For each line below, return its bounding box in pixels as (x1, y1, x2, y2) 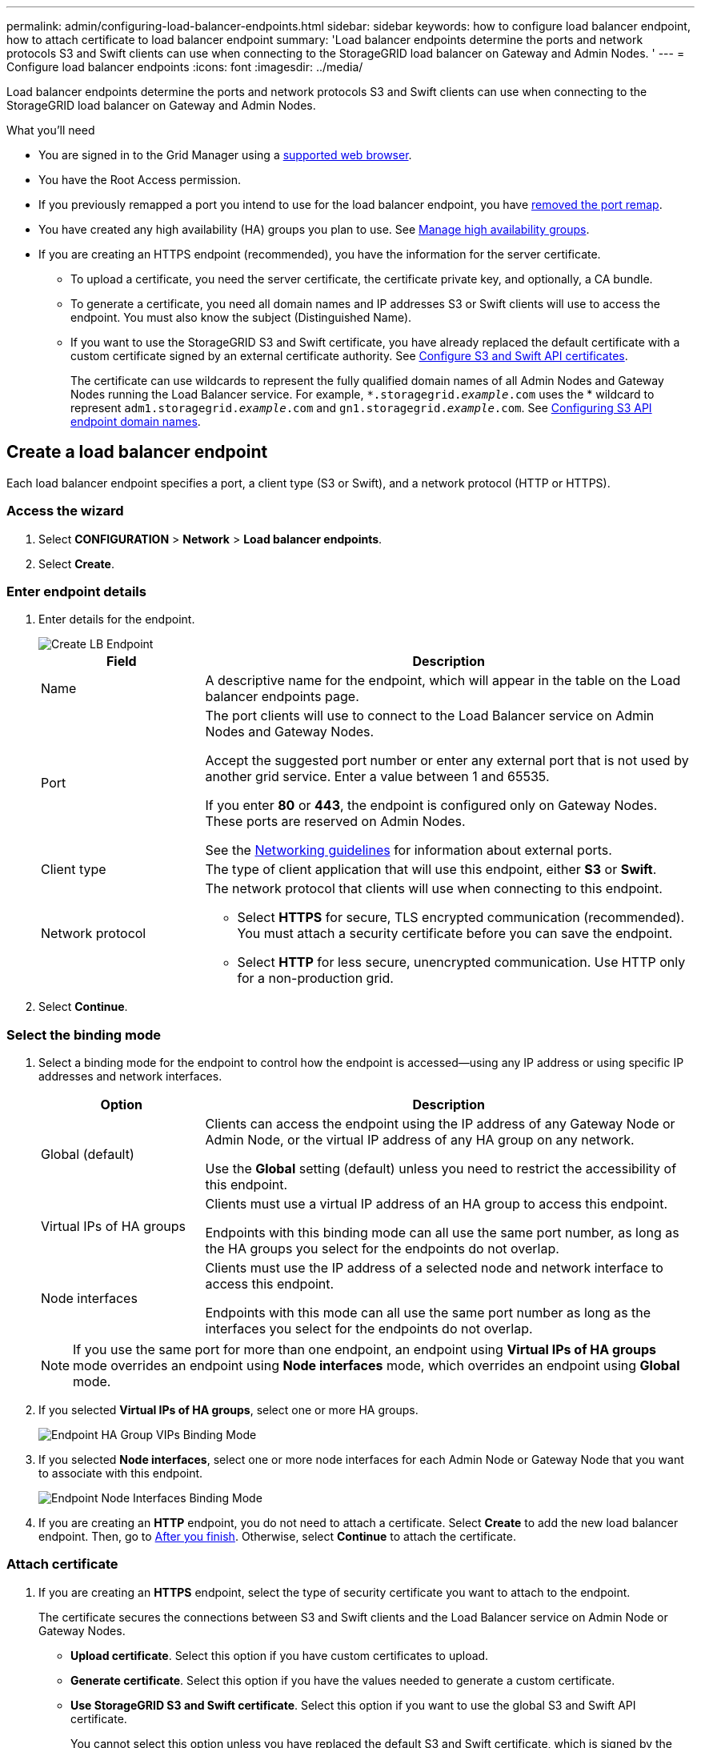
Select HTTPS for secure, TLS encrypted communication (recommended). (237, 909, 685, 926)
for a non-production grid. (237, 970, 394, 987)
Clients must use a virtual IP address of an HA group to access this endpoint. (205, 1196, 667, 1213)
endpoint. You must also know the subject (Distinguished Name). (70, 311, 412, 324)
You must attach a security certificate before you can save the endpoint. (237, 925, 673, 942)
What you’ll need (6, 123, 95, 137)
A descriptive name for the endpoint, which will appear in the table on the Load (205, 672, 681, 689)
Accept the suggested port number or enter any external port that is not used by (205, 752, 689, 769)
